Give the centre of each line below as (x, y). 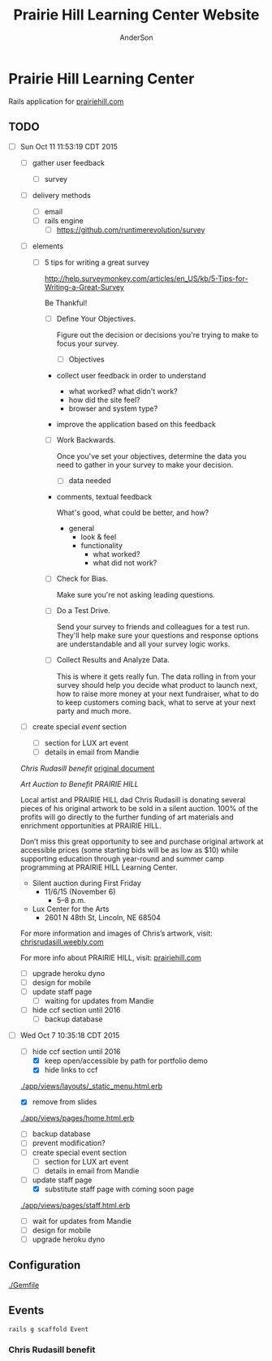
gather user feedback (69, 162)
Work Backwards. (86, 440)
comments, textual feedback (104, 497)
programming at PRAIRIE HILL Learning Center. (99, 867)
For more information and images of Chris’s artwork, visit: (116, 933)
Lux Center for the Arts (71, 909)
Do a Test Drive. (84, 611)
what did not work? (125, 563)
